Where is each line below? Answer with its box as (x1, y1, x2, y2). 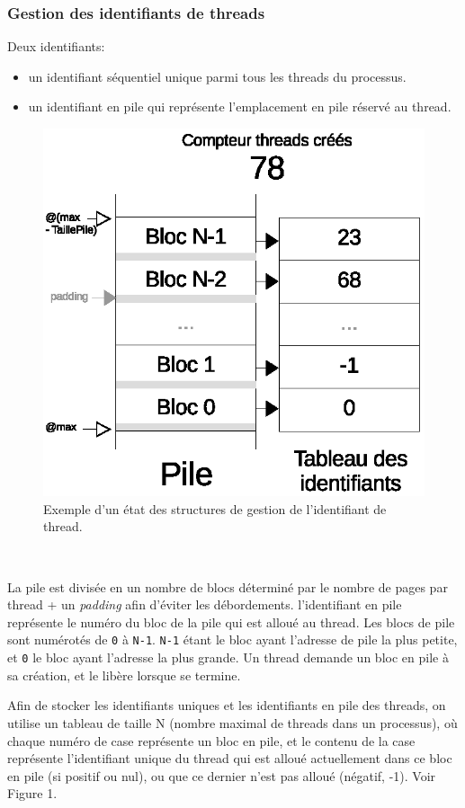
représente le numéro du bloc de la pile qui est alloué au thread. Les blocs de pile (7, 612, 455, 631)
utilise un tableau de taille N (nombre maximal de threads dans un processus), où (7, 713, 458, 732)
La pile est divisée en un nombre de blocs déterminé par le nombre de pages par (7, 577, 448, 596)
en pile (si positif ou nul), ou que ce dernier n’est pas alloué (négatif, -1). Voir (7, 766, 436, 785)
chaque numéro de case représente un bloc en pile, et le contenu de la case (7, 731, 416, 750)
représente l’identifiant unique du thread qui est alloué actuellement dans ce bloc (7, 749, 452, 768)
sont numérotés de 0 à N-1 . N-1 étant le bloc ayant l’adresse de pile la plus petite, (7, 630, 458, 649)
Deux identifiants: (7, 37, 105, 56)
